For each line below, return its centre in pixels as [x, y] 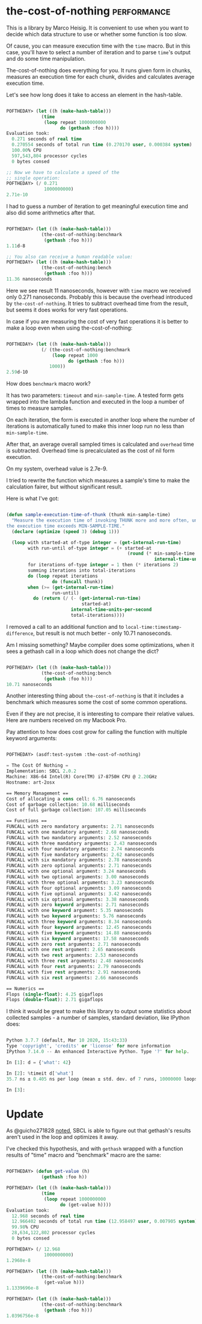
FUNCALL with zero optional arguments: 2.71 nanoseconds [79, 866]
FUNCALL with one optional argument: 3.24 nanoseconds [76, 872]
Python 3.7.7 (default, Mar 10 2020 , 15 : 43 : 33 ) [67, 1040]
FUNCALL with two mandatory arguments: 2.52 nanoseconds [79, 838]
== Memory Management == [37, 793]
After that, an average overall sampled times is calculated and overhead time [100, 445]
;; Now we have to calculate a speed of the [63, 172]
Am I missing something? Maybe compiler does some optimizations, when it [100, 645]
